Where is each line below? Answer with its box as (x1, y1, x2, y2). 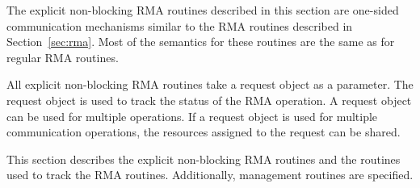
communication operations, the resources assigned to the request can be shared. (6, 123, 401, 140)
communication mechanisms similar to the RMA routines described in (6, 17, 353, 34)
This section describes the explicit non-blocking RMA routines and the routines (6, 150, 401, 167)
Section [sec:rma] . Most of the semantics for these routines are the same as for (6, 33, 395, 50)
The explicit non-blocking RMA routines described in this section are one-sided (6, 2, 399, 18)
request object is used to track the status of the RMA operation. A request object (6, 91, 412, 108)
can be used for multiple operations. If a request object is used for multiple (6, 107, 378, 124)
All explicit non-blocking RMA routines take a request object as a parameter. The (6, 76, 414, 93)
